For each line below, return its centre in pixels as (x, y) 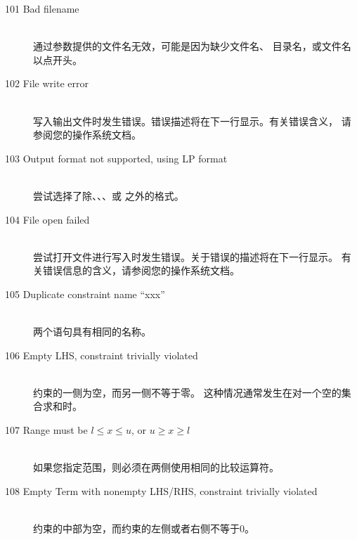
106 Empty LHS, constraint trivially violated (102, 355)
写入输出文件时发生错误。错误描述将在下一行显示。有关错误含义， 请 (192, 121)
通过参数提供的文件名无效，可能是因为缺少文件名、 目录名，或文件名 (192, 46)
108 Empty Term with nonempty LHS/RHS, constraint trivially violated (161, 490)
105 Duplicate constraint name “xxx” (85, 294)
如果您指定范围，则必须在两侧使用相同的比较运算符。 (156, 467)
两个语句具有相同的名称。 (92, 332)
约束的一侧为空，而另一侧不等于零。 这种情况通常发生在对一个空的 (187, 392)
